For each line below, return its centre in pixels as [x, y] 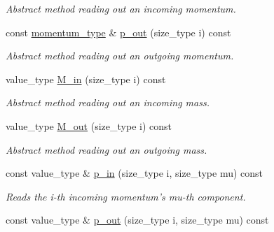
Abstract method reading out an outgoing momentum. [120, 56]
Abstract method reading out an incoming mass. [108, 102]
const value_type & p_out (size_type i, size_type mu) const [137, 220]
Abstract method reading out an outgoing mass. [107, 149]
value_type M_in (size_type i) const [86, 79]
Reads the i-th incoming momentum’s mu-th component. [126, 196]
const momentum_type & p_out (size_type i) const [118, 32]
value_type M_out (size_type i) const [89, 125]
